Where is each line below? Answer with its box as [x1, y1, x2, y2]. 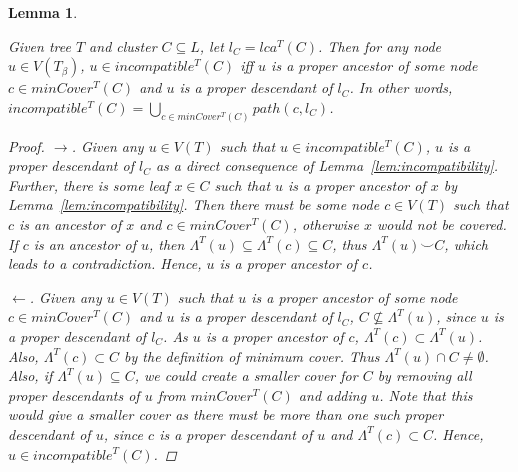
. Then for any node [318, 35, 442, 56]
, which [444, 233, 488, 254]
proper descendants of [8, 384, 140, 405]
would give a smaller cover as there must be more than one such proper [8, 404, 444, 425]
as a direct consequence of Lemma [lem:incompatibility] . [155, 155, 499, 176]
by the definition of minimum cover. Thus [124, 345, 380, 366]
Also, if [8, 365, 53, 386]
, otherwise [292, 214, 360, 235]
